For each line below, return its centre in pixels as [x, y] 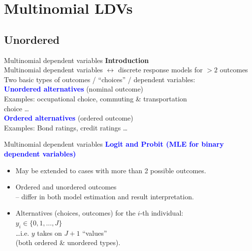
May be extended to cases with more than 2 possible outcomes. [111, 170]
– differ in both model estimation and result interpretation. [105, 196]
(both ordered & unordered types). [68, 242]
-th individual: [162, 213]
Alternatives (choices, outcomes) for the [76, 213]
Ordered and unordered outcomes [66, 187]
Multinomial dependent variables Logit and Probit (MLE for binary [114, 144]
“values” [95, 233]
